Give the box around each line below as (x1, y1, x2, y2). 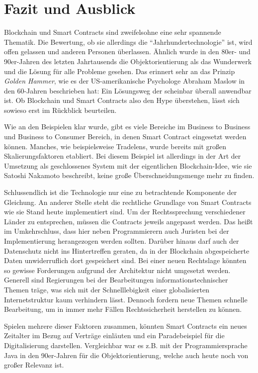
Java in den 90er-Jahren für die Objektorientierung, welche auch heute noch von (4, 350, 249, 360)
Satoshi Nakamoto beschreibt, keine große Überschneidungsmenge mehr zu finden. (4, 170, 255, 181)
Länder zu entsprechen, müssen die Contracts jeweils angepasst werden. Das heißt (4, 216, 253, 226)
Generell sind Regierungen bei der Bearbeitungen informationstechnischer (4, 275, 228, 285)
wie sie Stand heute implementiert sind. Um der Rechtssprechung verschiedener (4, 206, 246, 217)
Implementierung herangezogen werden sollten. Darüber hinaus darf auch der (4, 236, 239, 246)
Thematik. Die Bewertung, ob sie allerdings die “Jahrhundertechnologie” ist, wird (4, 36, 253, 47)
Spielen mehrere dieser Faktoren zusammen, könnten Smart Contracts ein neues (4, 320, 247, 331)
